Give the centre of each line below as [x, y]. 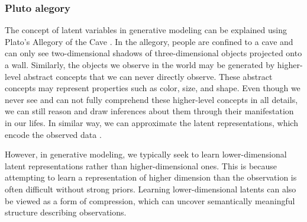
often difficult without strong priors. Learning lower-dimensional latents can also [151, 189]
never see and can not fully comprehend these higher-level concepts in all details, [151, 99]
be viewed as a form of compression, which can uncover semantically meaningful [150, 200]
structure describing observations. [66, 212]
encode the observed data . [53, 134]
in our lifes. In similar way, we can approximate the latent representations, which [151, 122]
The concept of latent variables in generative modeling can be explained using [146, 30]
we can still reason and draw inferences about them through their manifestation [149, 111]
